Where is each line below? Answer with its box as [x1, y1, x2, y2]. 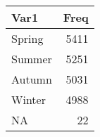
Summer [11, 51, 52, 67]
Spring [11, 30, 44, 46]
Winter [11, 91, 46, 107]
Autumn [11, 71, 52, 87]
